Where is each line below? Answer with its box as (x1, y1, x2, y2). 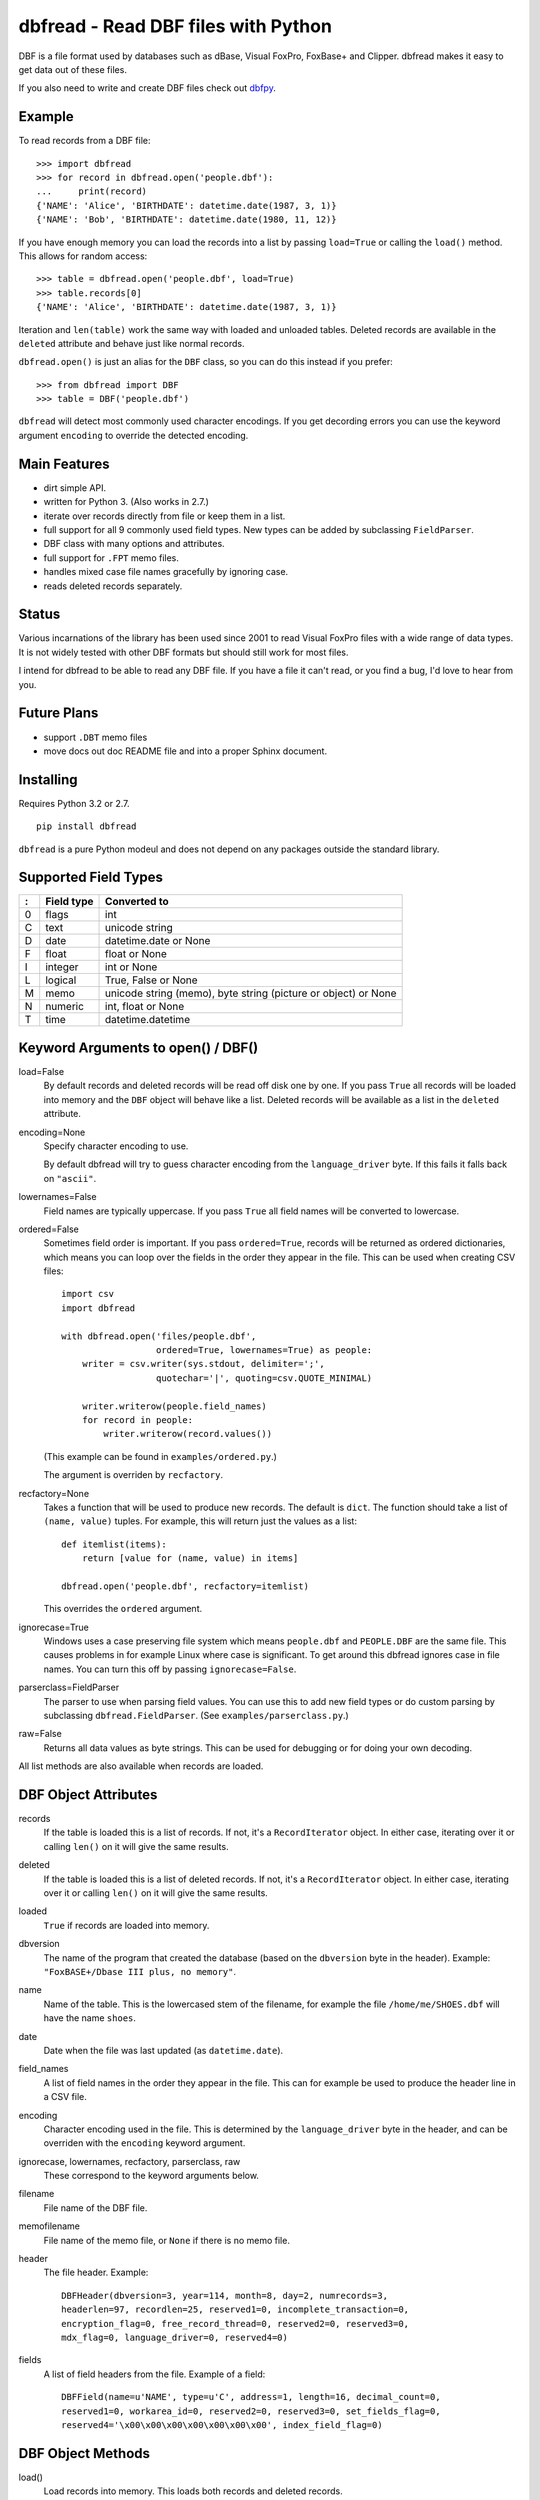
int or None (105, 960, 158, 974)
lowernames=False (18, 1191, 97, 1203)
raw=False (18, 1728, 62, 1740)
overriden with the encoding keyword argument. (43, 2137, 246, 2149)
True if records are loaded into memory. (43, 1919, 210, 1931)
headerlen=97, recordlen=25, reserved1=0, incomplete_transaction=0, (61, 2304, 410, 2315)
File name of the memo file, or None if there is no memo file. (43, 2234, 290, 2246)
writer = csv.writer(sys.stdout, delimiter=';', (81, 1358, 325, 1370)
